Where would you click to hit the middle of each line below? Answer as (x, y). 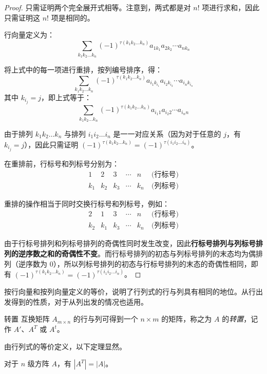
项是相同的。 (73, 17)
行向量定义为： (29, 35)
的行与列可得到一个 (106, 319)
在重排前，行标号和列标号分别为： (62, 164)
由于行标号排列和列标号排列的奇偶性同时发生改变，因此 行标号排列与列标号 (130, 243)
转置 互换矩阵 (27, 319)
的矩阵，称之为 (187, 319)
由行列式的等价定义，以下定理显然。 (65, 346)
